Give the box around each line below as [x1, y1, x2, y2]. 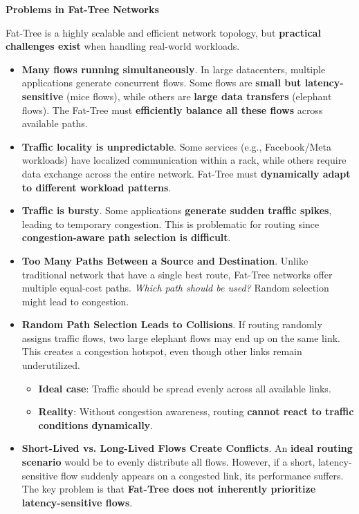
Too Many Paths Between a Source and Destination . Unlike [21, 253, 309, 267]
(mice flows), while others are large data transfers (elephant [66, 88, 332, 103]
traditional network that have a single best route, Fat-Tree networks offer [21, 267, 333, 281]
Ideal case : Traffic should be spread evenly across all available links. [38, 381, 331, 395]
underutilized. [21, 358, 80, 372]
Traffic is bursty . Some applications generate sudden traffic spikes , [21, 203, 332, 218]
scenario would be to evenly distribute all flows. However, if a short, [21, 455, 315, 469]
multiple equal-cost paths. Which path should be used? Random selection [21, 280, 329, 295]
